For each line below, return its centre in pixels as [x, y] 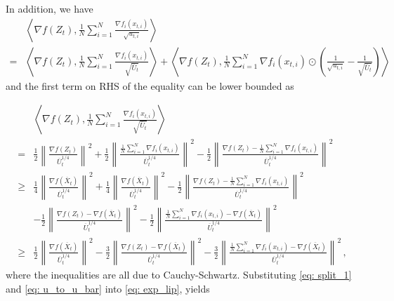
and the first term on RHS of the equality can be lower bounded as [150, 85]
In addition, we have [50, 8]
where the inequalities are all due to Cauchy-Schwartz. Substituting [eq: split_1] [179, 275]
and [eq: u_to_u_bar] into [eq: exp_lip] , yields [108, 288]
